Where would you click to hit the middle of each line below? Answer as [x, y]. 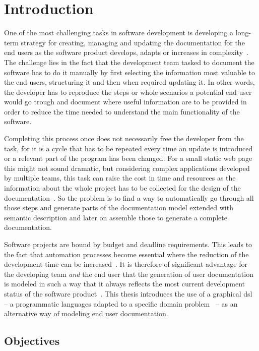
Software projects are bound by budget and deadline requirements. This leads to [128, 244]
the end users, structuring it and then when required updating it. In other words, [129, 82]
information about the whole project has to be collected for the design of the [122, 188]
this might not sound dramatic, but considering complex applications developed [127, 168]
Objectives [32, 341]
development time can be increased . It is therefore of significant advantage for [126, 264]
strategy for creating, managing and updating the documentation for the [133, 42]
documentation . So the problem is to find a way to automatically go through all [129, 197]
